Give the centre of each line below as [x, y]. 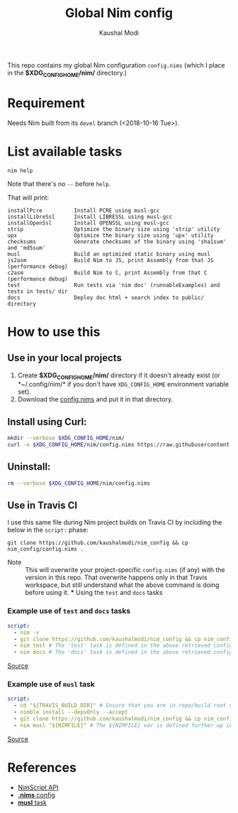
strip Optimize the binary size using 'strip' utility [114, 229]
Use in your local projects [65, 358]
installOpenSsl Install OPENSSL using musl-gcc [89, 223]
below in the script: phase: [48, 530]
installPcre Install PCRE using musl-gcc [84, 210]
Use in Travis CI [42, 506]
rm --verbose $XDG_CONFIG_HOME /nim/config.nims [79, 483]
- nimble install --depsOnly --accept [71, 712]
